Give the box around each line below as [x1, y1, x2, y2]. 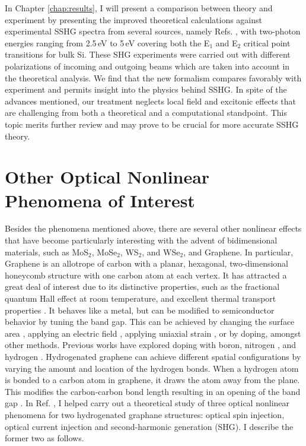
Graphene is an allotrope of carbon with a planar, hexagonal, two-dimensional [5, 257, 289, 270]
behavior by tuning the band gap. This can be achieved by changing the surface [5, 315, 295, 328]
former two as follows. [5, 432, 84, 444]
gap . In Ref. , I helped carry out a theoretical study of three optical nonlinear [5, 397, 290, 409]
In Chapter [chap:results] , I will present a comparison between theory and [5, 2, 273, 14]
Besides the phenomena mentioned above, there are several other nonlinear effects [5, 222, 302, 235]
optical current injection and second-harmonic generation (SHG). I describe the [5, 420, 294, 432]
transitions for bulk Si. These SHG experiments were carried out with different [5, 48, 291, 61]
